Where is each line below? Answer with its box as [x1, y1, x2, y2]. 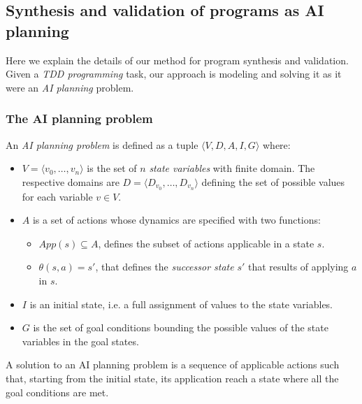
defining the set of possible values [201, 174, 345, 189]
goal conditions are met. [6, 384, 109, 399]
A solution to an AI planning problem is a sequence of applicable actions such [6, 357, 340, 372]
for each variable [22, 189, 93, 203]
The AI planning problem [6, 110, 153, 127]
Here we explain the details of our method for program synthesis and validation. [6, 52, 349, 67]
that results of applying [247, 259, 349, 274]
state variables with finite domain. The [149, 161, 315, 175]
